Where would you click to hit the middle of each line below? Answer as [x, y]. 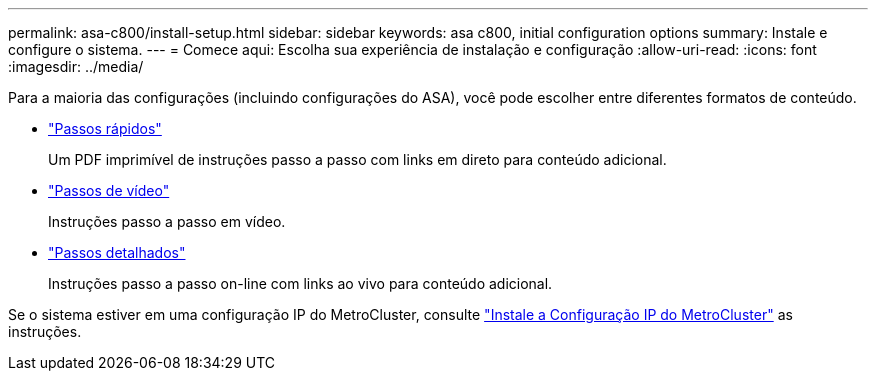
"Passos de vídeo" [109, 190]
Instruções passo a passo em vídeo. [167, 221]
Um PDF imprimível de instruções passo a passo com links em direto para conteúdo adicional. [357, 159]
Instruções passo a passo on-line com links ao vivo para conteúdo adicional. [300, 283]
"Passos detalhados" [117, 252]
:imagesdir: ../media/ [76, 66]
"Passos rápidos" [105, 128]
